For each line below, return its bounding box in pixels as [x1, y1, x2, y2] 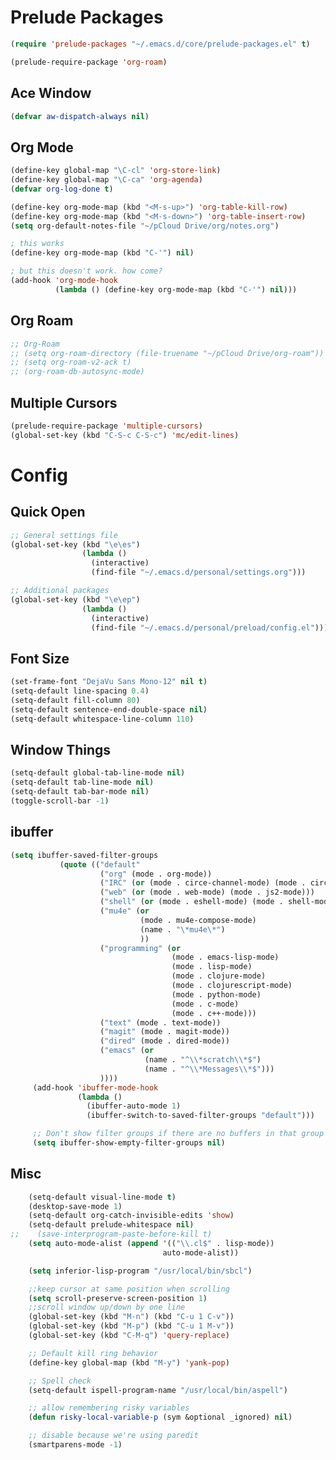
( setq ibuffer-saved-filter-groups [10, 850, 159, 860]
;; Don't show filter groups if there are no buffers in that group [32, 1129, 325, 1139]
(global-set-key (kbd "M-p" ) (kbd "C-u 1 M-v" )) [28, 1321, 235, 1331]
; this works [10, 239, 65, 249]
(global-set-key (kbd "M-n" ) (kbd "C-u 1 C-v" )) [28, 1312, 235, 1322]
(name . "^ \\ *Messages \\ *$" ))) [144, 1064, 275, 1074]
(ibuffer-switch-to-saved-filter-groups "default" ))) [86, 1111, 315, 1121]
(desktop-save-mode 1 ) [28, 1201, 123, 1211]
